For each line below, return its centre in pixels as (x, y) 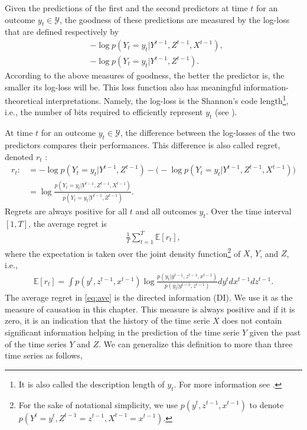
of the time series (36, 343)
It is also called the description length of (92, 384)
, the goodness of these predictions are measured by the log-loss (175, 19)
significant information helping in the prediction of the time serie (122, 332)
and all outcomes (166, 211)
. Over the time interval (249, 211)
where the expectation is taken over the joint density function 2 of (123, 252)
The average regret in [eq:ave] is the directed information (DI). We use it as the (149, 297)
